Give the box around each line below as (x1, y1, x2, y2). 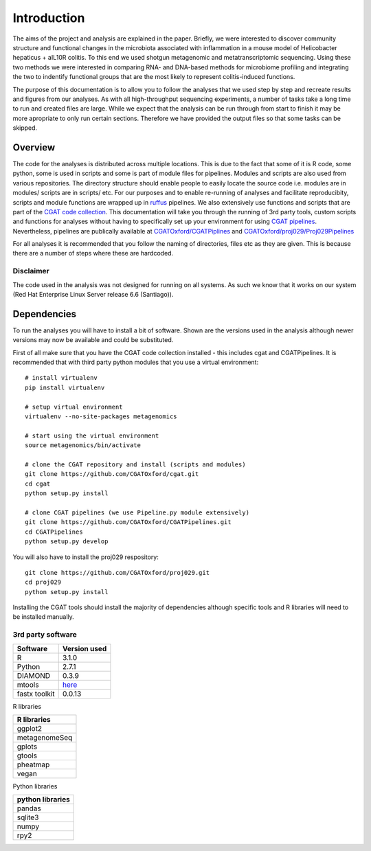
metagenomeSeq (16, 733, 73, 742)
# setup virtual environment (25, 402, 123, 411)
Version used (62, 644, 107, 653)
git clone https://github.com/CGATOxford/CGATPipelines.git (25, 519, 232, 526)
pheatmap (16, 760, 50, 769)
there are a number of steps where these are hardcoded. (12, 249, 174, 258)
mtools (16, 680, 39, 690)
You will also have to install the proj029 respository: (12, 553, 159, 561)
